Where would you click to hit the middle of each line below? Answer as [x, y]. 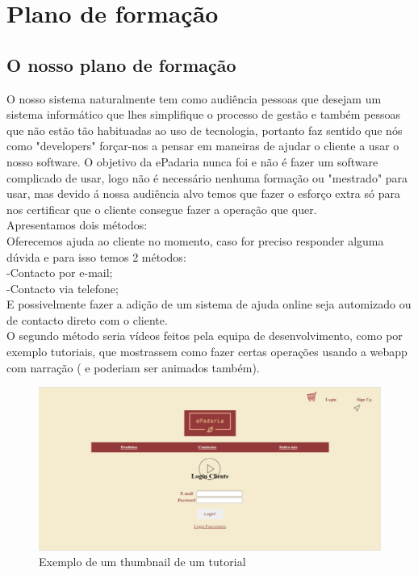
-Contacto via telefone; [63, 288]
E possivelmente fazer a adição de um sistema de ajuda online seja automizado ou [209, 304]
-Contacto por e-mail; [60, 273]
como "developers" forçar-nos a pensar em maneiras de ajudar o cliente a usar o [203, 146]
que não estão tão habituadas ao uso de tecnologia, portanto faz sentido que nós [205, 130]
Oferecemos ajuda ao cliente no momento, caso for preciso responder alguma [195, 240]
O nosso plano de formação [121, 64]
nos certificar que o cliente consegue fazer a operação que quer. [162, 209]
